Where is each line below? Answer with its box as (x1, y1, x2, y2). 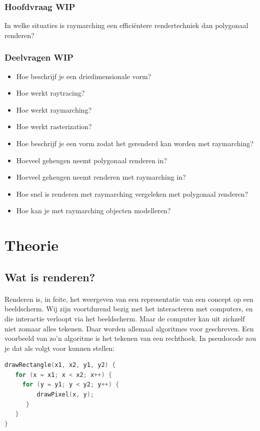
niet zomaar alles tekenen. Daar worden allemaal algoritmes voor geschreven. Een (4, 323, 254, 333)
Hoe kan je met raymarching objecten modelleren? (16, 205, 171, 216)
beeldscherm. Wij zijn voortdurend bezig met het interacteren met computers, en (4, 303, 253, 314)
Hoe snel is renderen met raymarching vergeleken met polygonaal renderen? (16, 188, 248, 199)
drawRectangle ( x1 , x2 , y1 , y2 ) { (4, 361, 116, 369)
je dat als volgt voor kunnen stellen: (4, 342, 114, 353)
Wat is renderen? (4, 269, 95, 284)
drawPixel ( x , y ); (36, 391, 94, 398)
